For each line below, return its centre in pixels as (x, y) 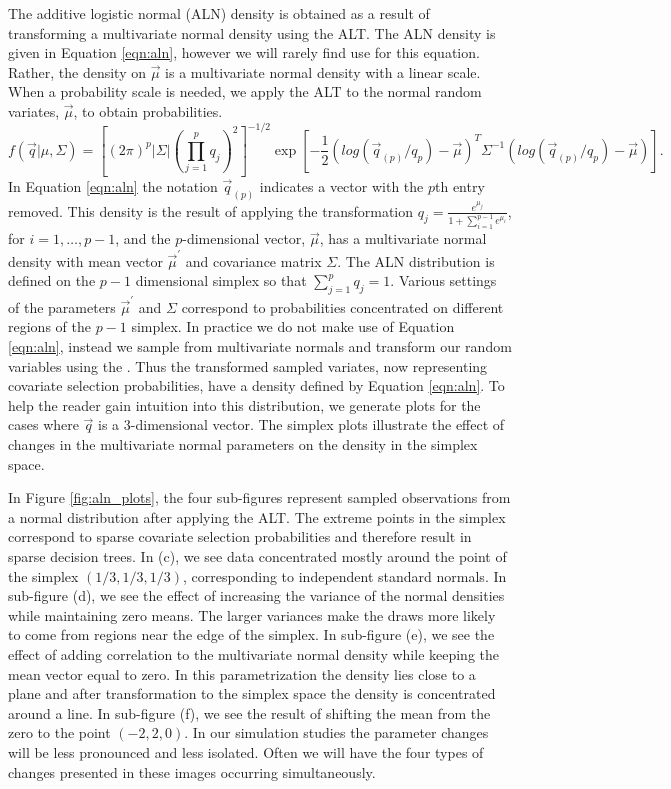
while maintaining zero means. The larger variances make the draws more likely (252, 614)
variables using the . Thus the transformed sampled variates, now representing (248, 365)
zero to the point (59, 732)
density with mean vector (85, 260)
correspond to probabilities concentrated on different (342, 306)
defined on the (52, 280)
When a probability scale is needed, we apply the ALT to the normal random (245, 91)
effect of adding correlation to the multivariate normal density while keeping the (254, 653)
